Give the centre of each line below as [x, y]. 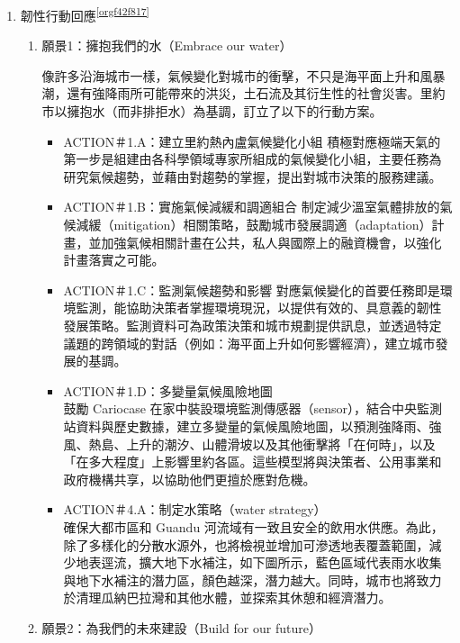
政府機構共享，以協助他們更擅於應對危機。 [189, 479]
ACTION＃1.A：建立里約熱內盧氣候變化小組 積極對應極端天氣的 [252, 141]
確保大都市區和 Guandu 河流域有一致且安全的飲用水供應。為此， [253, 526]
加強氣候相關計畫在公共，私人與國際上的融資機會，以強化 [271, 242]
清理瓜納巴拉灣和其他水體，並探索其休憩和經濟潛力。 [234, 598]
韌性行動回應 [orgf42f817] [85, 14]
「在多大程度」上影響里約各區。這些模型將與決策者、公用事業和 [253, 462]
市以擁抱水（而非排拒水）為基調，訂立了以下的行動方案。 [212, 111]
